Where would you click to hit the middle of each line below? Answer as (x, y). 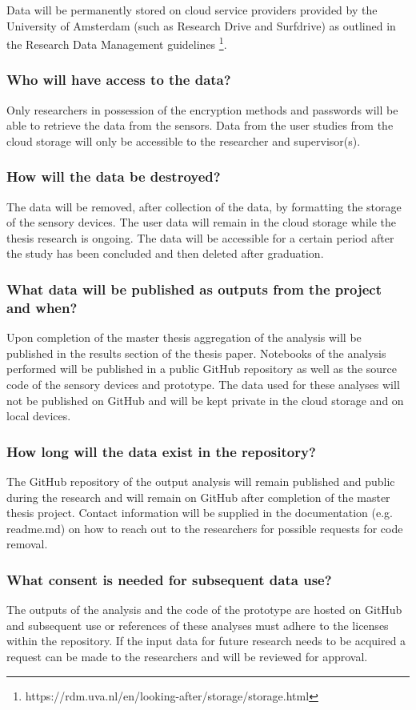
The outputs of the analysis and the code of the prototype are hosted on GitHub (204, 610)
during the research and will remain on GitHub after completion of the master (198, 497)
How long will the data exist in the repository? (161, 451)
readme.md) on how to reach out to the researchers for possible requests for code (205, 528)
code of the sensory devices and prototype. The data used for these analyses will (203, 384)
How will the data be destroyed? (114, 176)
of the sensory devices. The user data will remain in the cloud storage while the (202, 222)
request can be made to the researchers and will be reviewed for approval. (187, 656)
